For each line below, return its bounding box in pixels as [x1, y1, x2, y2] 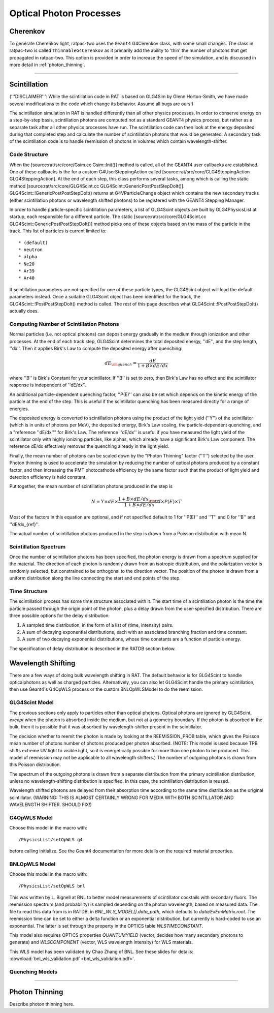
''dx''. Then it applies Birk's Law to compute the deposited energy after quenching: [9, 345, 183, 351]
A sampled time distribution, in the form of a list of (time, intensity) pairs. [22, 622, 174, 628]
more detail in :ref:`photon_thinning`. [9, 62, 86, 68]
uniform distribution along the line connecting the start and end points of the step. [9, 575, 181, 581]
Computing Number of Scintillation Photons [9, 320, 119, 327]
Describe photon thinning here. [9, 1001, 75, 1007]
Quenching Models [9, 968, 58, 975]
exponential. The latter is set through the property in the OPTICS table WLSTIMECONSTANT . [9, 923, 203, 929]
